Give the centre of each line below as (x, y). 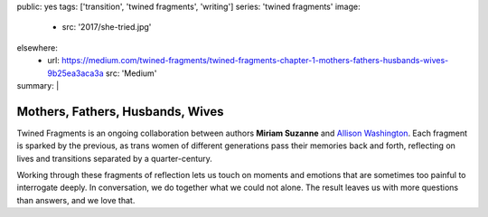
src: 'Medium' (131, 73)
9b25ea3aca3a (75, 73)
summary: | (38, 85)
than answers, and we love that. (76, 200)
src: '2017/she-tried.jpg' (107, 27)
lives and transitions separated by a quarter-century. (114, 158)
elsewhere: (37, 47)
